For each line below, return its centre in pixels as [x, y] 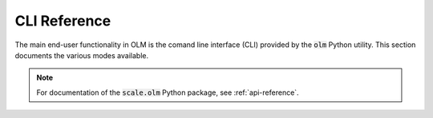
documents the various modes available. [81, 55]
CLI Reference [63, 21]
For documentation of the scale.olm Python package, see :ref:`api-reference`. [168, 92]
